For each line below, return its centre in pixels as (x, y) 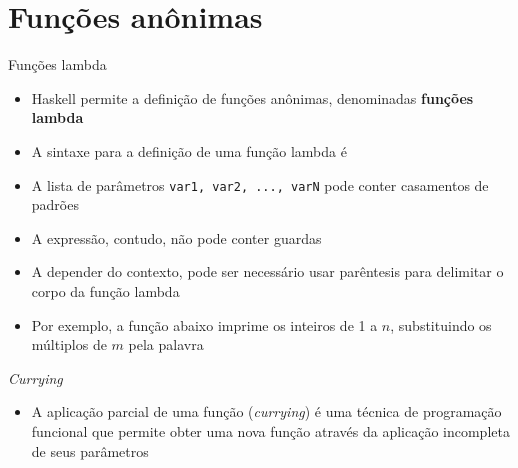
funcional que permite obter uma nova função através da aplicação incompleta (270, 430)
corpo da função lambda (105, 290)
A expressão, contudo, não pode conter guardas (176, 237)
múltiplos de (69, 344)
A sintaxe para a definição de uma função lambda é (189, 150)
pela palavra (166, 344)
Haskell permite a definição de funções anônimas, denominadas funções (252, 97)
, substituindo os (441, 324)
